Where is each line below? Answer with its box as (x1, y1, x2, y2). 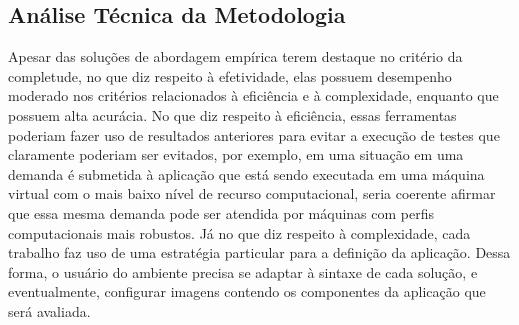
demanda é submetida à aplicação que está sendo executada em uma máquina (8, 163, 485, 184)
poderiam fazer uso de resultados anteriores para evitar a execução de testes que (8, 124, 500, 145)
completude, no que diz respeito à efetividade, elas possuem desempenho (8, 65, 452, 86)
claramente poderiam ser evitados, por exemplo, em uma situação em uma (8, 144, 464, 165)
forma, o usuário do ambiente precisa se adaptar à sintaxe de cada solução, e (8, 261, 478, 282)
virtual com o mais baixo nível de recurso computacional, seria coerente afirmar (8, 183, 496, 204)
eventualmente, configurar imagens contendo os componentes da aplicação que (8, 281, 486, 302)
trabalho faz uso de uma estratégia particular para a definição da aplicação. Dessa (8, 242, 511, 263)
